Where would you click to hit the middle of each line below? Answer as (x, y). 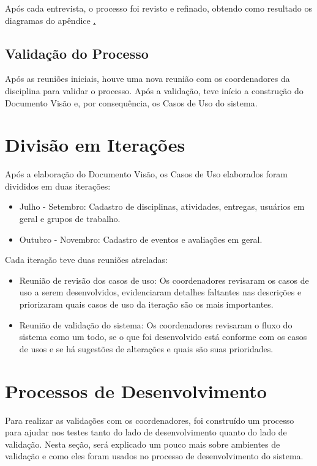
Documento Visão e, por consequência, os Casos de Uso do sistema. (131, 102)
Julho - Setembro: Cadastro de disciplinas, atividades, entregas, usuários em (162, 206)
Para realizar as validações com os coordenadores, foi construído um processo (150, 420)
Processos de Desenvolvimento (136, 390)
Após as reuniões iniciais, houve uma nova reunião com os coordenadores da (147, 79)
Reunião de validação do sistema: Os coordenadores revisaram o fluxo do (156, 324)
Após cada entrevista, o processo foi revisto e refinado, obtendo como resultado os (158, 8)
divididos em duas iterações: (58, 186)
